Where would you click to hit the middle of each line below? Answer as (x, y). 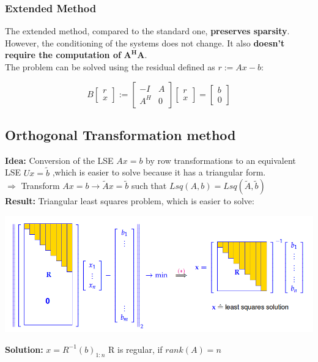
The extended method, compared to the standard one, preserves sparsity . (147, 31)
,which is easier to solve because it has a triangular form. (159, 172)
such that (149, 186)
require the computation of (63, 55)
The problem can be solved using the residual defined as (110, 67)
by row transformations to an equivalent (221, 160)
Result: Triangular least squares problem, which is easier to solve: (130, 201)
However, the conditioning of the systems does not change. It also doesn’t (145, 42)
